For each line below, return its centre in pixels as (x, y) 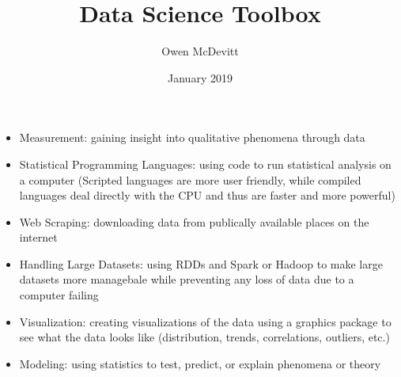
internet (38, 237)
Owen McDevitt (200, 51)
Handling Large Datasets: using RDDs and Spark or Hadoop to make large (201, 263)
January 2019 (200, 77)
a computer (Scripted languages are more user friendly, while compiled (190, 179)
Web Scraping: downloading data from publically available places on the (194, 221)
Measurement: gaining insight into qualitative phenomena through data (192, 137)
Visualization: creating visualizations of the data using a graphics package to (205, 321)
